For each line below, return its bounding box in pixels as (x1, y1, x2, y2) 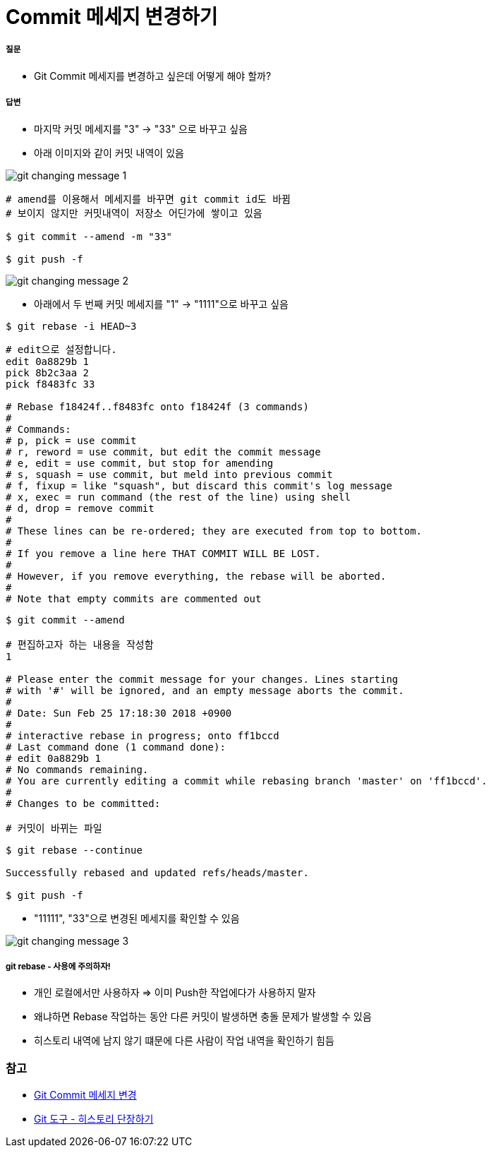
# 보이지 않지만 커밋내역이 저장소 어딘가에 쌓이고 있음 (6, 207, 262, 219)
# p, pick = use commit (6, 434, 137, 446)
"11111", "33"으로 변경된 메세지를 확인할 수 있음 (34, 912, 240, 924)
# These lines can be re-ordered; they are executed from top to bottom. (6, 525, 423, 537)
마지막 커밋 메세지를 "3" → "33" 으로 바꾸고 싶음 (34, 122, 248, 135)
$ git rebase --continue (6, 844, 143, 856)
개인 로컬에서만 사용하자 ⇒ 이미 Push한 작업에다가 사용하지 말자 (34, 986, 316, 999)
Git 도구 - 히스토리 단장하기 (34, 1113, 154, 1125)
